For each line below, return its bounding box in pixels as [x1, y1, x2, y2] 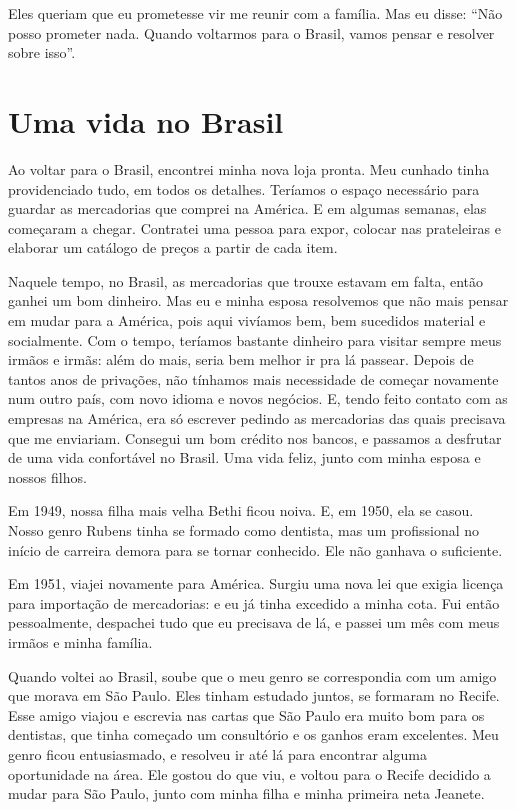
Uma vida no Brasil [8, 100, 284, 141]
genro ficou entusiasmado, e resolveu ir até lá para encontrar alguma [8, 743, 427, 764]
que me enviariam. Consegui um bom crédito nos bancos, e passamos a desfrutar [8, 427, 502, 448]
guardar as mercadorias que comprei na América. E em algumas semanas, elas [8, 198, 487, 219]
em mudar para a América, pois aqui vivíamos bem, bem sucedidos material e [8, 310, 486, 331]
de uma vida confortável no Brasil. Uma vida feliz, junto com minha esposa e [8, 447, 481, 468]
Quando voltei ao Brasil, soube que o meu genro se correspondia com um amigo [8, 665, 497, 686]
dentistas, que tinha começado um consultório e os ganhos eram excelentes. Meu [8, 724, 499, 745]
